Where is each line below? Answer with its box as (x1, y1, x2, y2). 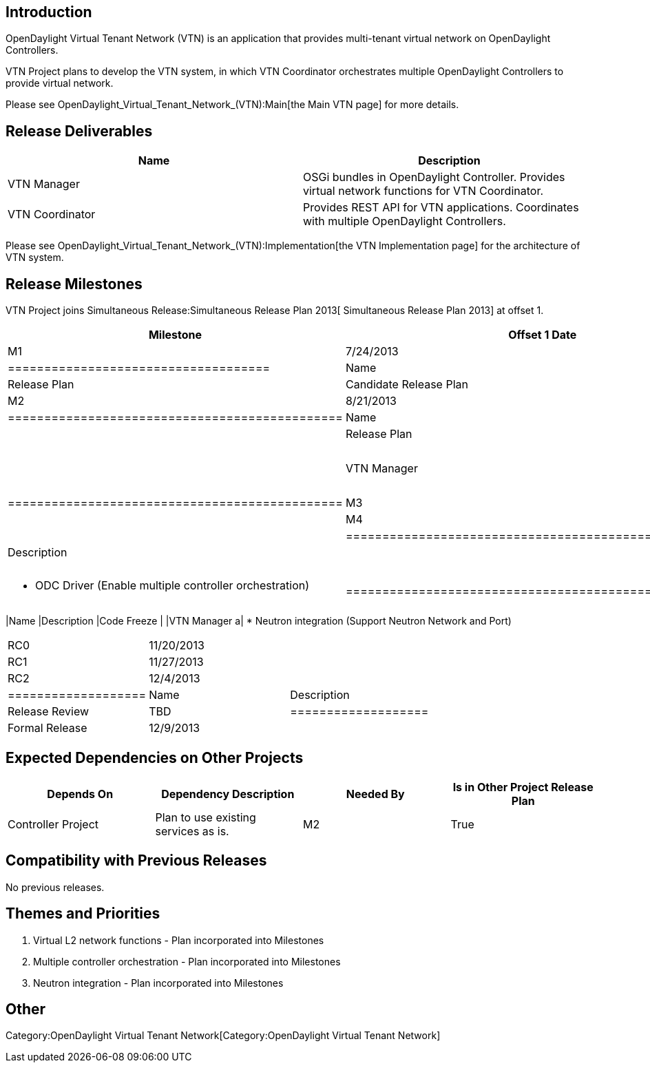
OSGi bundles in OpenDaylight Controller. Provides (303, 170, 565, 185)
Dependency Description (161, 786, 295, 801)
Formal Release (8, 721, 87, 735)
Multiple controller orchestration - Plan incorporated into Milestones (33, 955, 341, 967)
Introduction (6, 3, 92, 21)
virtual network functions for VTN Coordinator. (303, 184, 544, 198)
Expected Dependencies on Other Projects (6, 748, 304, 766)
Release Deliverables (6, 122, 153, 140)
